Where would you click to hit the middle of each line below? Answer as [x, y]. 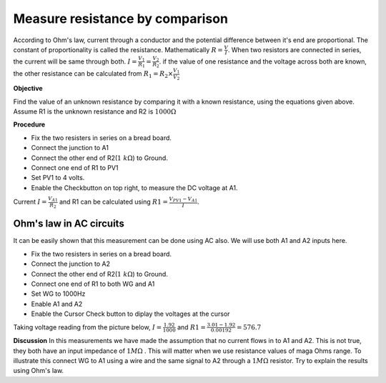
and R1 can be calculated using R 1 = [113, 202]
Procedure [29, 124]
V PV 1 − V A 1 [183, 200]
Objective [28, 89]
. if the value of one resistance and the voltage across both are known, [263, 61]
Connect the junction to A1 [70, 148]
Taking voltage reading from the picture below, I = [88, 327]
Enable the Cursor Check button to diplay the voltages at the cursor [130, 314]
